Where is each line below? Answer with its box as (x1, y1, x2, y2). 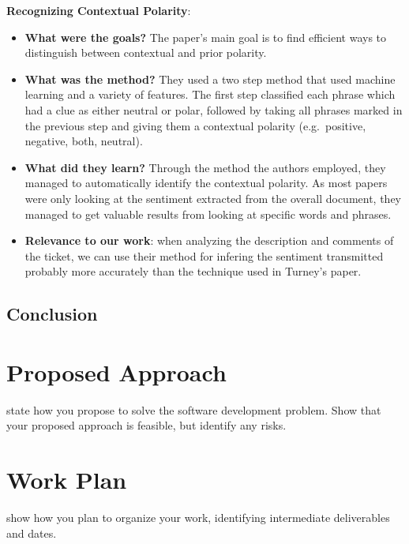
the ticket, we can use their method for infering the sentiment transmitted (24, 247, 384, 264)
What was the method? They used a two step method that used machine (24, 70, 396, 87)
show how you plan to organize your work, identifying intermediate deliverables (6, 509, 390, 526)
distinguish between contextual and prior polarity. (24, 44, 267, 61)
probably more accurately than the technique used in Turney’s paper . (24, 263, 362, 280)
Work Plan (6, 463, 127, 496)
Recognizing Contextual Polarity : (6, 2, 191, 18)
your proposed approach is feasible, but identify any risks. (6, 417, 287, 433)
